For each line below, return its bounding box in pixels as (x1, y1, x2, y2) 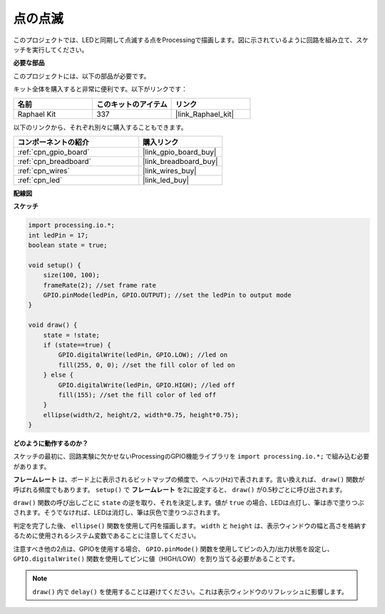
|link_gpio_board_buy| (143, 147, 217, 157)
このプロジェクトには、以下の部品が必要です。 (13, 71, 150, 80)
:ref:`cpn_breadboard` (17, 156, 92, 166)
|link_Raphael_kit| (175, 109, 235, 119)
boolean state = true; (28, 241, 108, 250)
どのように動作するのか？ (13, 439, 88, 448)
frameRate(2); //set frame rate (43, 281, 157, 289)
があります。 (13, 462, 51, 471)
